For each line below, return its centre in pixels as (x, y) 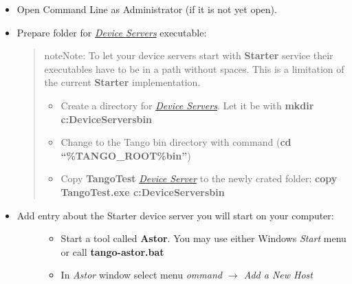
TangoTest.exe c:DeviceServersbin (143, 192)
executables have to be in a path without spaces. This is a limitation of (194, 68)
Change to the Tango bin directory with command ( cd (176, 142)
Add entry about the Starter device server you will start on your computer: (175, 215)
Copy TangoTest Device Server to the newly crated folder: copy (199, 178)
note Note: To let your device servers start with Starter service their (189, 55)
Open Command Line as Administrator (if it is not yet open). (147, 9)
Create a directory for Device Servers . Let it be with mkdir (187, 105)
